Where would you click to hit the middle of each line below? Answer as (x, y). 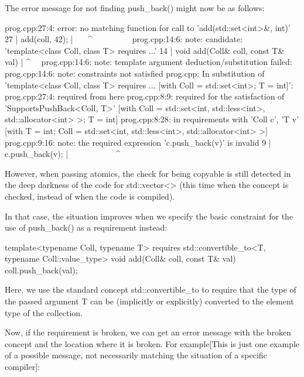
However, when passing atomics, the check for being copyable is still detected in (148, 173)
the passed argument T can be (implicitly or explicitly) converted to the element (149, 301)
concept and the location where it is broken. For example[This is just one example (152, 343)
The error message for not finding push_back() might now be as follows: (135, 8)
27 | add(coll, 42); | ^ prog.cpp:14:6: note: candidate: (124, 39)
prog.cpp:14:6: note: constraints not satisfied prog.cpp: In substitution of (135, 73)
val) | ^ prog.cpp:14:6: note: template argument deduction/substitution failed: (148, 62)
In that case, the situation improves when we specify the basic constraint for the (149, 216)
